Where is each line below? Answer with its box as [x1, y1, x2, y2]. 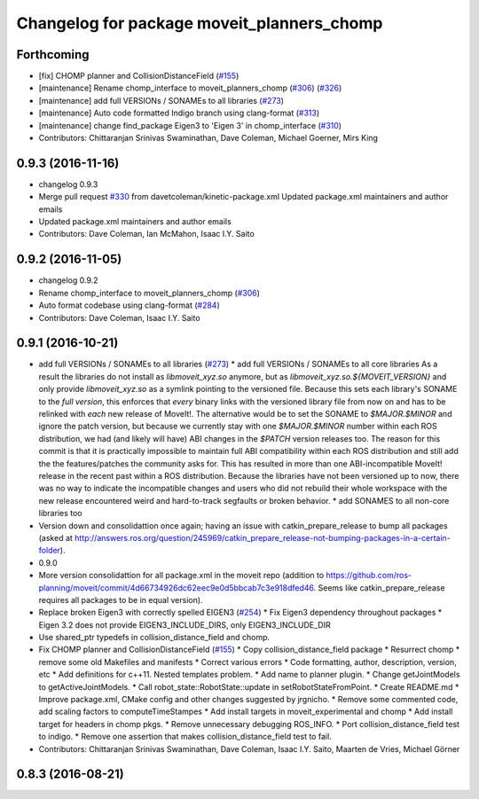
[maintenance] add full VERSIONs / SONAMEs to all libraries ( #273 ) [38, 95, 284, 106]
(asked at [38, 532, 73, 543]
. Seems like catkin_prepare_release [313, 582, 445, 593]
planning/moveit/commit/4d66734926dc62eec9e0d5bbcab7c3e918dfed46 [38, 582, 314, 593]
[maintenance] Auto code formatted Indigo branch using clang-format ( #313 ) [38, 107, 320, 119]
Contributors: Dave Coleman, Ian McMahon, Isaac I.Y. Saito [38, 229, 255, 239]
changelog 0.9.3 [38, 178, 98, 190]
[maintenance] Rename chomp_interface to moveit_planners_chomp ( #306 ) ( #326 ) [38, 82, 342, 93]
